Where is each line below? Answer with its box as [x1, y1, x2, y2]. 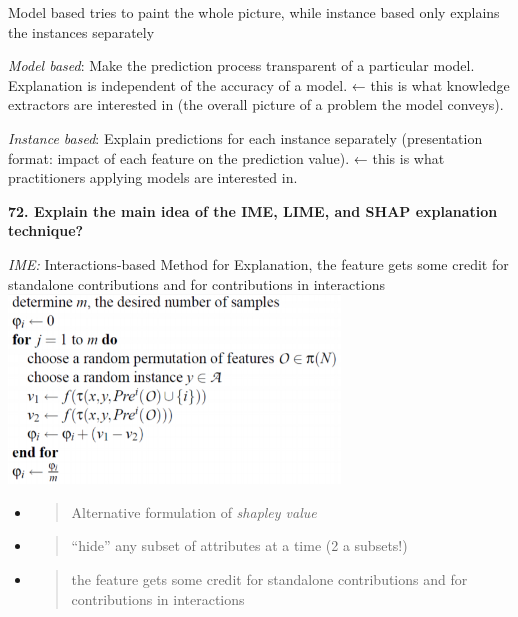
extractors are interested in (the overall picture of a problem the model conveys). [8, 94, 504, 115]
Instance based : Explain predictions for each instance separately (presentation [8, 127, 483, 148]
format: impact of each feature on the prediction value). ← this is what [8, 147, 445, 168]
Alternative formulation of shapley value [71, 501, 317, 522]
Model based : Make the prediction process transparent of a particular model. [8, 55, 475, 76]
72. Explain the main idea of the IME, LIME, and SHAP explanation [8, 200, 498, 221]
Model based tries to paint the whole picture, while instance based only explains [8, 2, 500, 22]
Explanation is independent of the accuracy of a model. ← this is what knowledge [8, 74, 510, 95]
